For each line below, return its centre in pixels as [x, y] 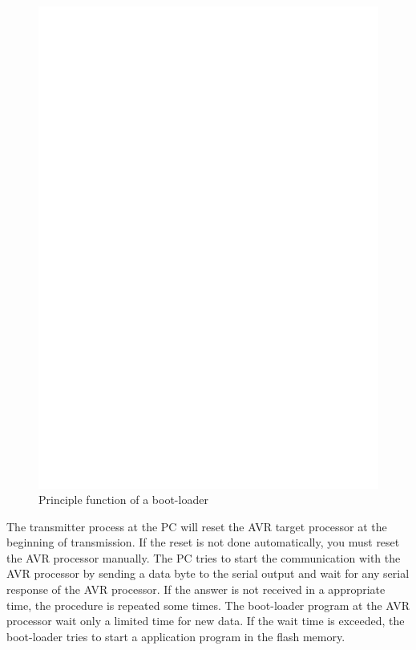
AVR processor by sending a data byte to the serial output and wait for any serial [208, 573]
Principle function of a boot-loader [123, 500]
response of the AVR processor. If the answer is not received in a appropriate [196, 589]
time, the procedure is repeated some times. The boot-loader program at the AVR [208, 605]
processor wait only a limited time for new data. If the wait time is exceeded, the [206, 621]
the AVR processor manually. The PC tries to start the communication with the [204, 557]
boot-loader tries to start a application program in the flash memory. [176, 636]
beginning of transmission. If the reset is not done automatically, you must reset [203, 542]
